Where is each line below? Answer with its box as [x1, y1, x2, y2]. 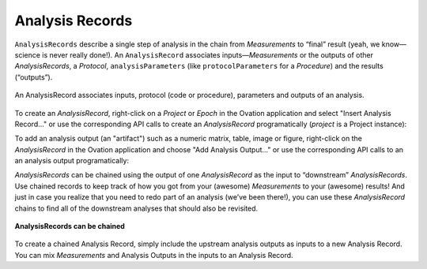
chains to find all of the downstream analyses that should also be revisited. [14, 204, 259, 213]
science [14, 50, 41, 59]
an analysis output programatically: [14, 156, 130, 166]
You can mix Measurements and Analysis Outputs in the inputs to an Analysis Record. [14, 250, 293, 260]
